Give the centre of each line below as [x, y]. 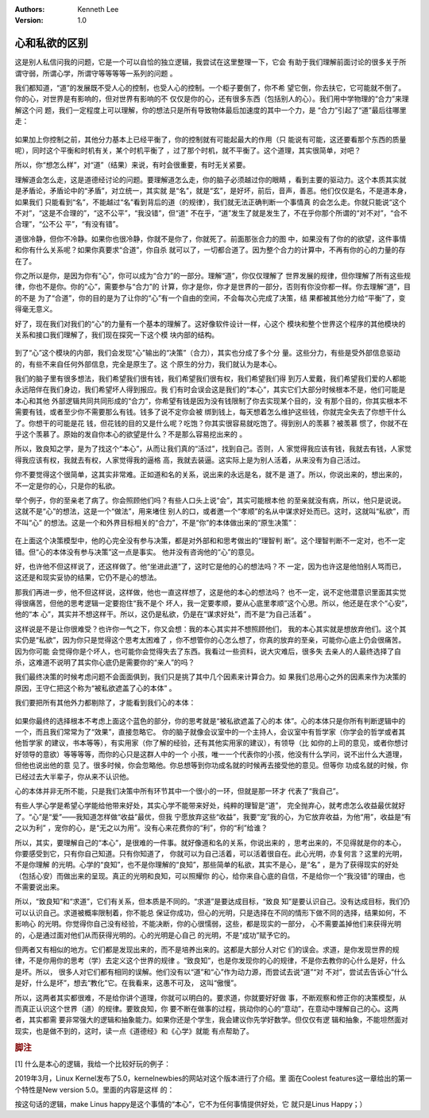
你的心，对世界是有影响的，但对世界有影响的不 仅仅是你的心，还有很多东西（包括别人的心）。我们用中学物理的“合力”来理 [212, 99]
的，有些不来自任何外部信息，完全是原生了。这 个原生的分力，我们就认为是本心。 [148, 364]
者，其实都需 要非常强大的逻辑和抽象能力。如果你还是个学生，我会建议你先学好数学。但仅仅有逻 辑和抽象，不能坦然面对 [211, 1020]
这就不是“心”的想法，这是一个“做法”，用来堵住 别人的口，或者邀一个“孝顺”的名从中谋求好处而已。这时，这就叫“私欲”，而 [213, 511]
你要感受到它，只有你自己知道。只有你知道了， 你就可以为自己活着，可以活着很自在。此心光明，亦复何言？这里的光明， [211, 853]
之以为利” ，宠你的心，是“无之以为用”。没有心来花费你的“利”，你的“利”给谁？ [141, 828]
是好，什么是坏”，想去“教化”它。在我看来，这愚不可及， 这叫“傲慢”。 [128, 983]
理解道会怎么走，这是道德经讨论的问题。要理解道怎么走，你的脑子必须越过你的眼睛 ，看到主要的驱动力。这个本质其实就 [211, 180]
